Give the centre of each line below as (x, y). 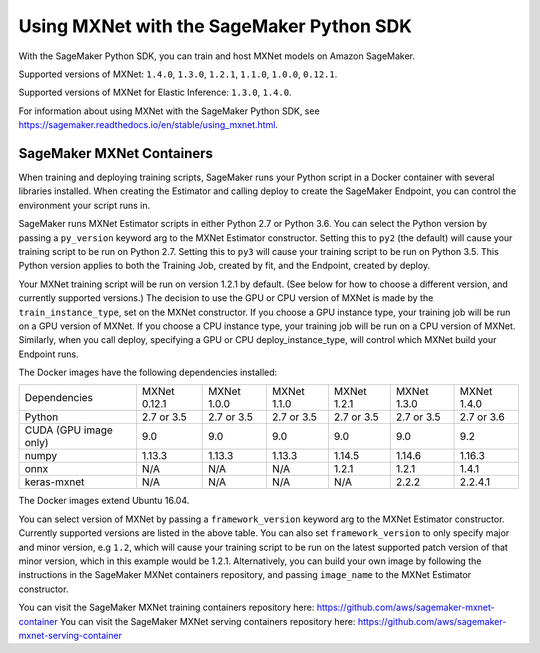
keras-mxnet (54, 482)
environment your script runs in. (84, 205)
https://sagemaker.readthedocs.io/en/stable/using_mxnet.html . (148, 125)
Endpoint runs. (48, 354)
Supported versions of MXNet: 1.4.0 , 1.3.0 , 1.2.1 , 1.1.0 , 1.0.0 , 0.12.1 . (178, 74)
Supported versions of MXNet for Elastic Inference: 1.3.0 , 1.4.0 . (155, 92)
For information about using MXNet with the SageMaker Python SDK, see (169, 111)
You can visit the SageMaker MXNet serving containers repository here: (208, 621)
